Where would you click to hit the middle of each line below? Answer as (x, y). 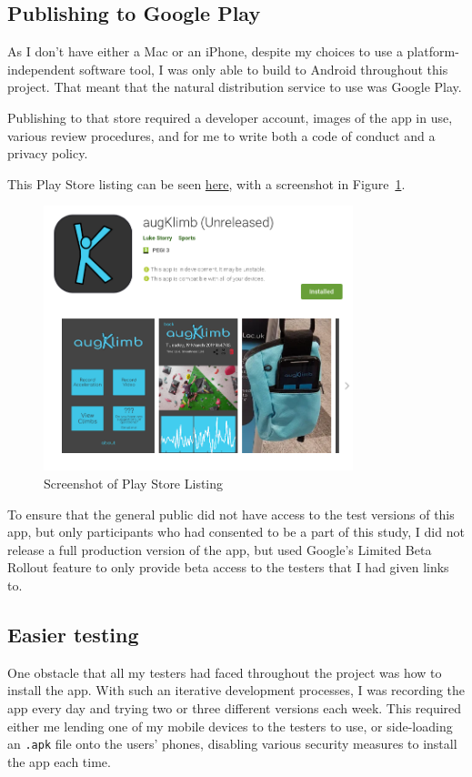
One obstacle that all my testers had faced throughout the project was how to (225, 672)
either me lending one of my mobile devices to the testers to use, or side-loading (230, 726)
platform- (433, 51)
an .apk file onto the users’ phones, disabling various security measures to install (232, 744)
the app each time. (59, 761)
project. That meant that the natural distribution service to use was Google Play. (235, 87)
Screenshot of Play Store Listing (134, 483)
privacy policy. (48, 153)
